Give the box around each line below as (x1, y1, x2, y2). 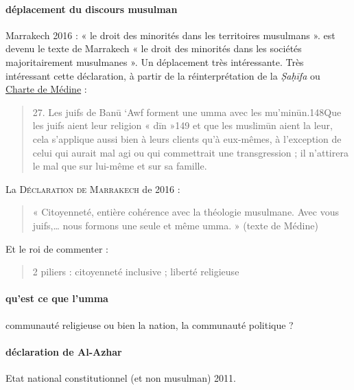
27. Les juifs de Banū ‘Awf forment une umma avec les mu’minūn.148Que (32, 104, 342, 119)
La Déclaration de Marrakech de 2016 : (5, 181, 180, 196)
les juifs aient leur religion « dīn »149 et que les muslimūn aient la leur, (32, 118, 333, 133)
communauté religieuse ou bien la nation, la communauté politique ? (5, 317, 294, 332)
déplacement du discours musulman (5, 1, 178, 16)
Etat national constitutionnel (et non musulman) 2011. (5, 370, 236, 385)
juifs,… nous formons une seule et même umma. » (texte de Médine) (32, 218, 318, 232)
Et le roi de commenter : (5, 241, 108, 255)
